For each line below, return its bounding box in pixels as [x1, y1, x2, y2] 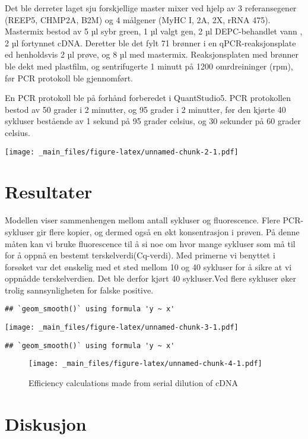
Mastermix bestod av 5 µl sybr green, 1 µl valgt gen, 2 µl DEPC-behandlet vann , [5, 25, 303, 37]
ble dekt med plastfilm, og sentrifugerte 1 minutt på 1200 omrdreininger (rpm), [5, 59, 293, 72]
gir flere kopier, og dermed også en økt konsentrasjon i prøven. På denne [36, 225, 300, 238]
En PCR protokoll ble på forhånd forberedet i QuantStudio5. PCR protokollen [5, 91, 291, 104]
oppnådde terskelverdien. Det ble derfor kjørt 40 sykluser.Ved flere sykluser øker [5, 272, 296, 285]
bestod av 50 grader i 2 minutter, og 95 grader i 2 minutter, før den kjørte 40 [5, 103, 286, 115]
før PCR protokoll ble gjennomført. [5, 71, 133, 84]
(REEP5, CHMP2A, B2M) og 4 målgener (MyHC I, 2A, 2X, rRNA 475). [5, 13, 271, 26]
